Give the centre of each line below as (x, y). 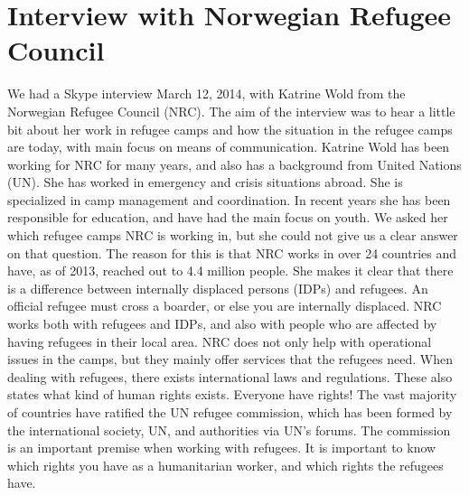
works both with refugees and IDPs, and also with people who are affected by (222, 324)
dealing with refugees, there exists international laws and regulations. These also (230, 376)
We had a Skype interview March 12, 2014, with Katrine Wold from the (206, 93)
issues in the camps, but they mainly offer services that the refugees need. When (230, 359)
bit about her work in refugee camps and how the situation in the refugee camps (230, 129)
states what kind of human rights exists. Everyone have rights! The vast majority (232, 394)
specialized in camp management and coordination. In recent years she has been (229, 199)
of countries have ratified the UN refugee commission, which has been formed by (230, 412)
